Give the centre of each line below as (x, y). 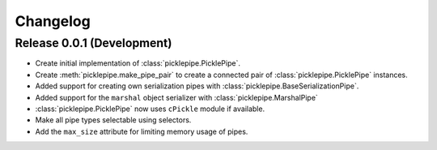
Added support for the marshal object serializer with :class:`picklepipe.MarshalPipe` (177, 97)
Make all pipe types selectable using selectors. (113, 120)
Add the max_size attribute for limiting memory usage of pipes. (142, 131)
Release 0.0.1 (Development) (93, 43)
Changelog (53, 21)
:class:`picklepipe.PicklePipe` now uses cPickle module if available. (150, 109)
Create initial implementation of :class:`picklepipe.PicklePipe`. (138, 63)
